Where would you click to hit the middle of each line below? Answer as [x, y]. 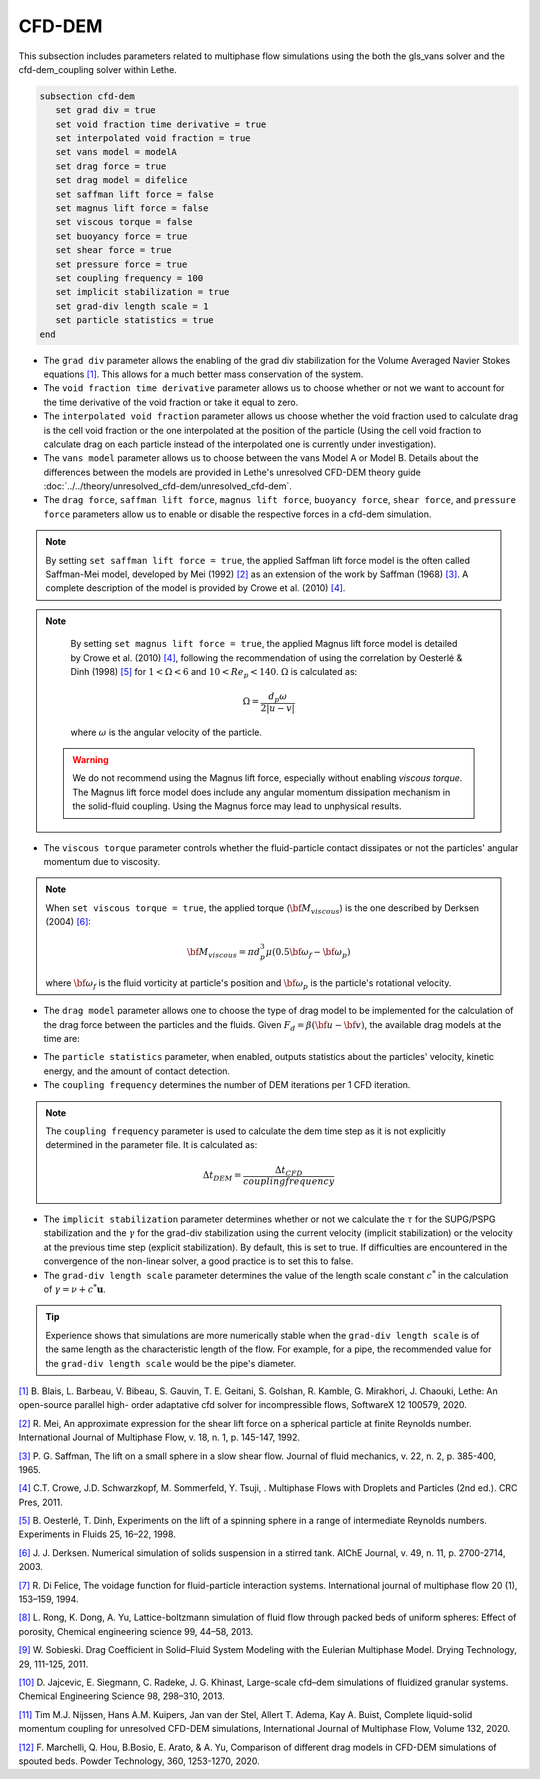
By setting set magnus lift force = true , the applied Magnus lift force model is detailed [264, 644]
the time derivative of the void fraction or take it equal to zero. [171, 402]
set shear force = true [113, 250]
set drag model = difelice [121, 180]
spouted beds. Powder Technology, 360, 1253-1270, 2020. [139, 1761]
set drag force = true [111, 166]
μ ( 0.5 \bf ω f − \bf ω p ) [308, 953]
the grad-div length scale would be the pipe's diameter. [171, 1363]
